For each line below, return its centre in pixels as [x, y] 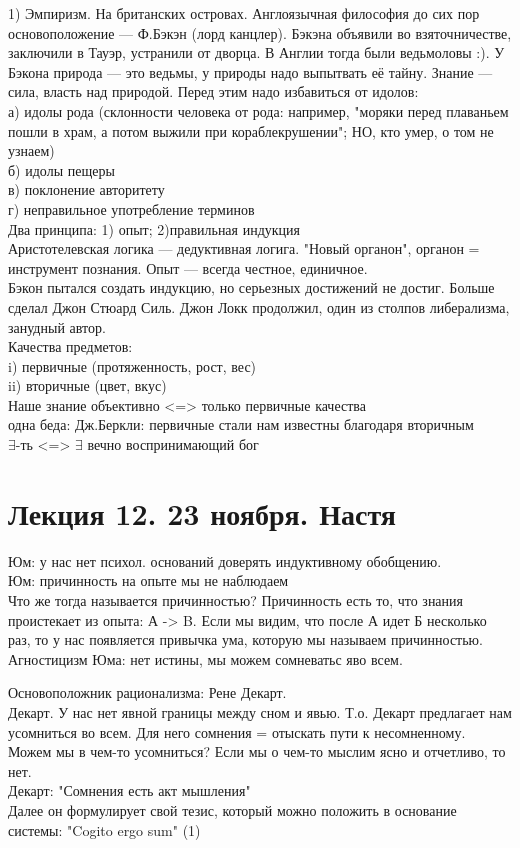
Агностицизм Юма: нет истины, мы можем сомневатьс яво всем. [205, 658]
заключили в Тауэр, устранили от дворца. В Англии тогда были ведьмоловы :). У [256, 52]
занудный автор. [57, 326]
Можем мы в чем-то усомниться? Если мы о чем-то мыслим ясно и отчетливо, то [257, 751]
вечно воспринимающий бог [173, 444]
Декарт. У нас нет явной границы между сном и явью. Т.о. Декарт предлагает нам [260, 711]
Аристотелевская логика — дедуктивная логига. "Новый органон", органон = [244, 248]
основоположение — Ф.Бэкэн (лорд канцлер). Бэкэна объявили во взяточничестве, [260, 32]
